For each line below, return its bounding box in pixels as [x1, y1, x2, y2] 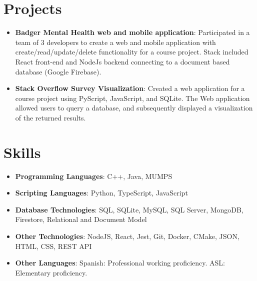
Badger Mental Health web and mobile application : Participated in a [15, 27, 250, 37]
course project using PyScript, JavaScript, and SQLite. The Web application [15, 92, 250, 103]
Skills [3, 141, 41, 162]
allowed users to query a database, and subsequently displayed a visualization [15, 102, 253, 113]
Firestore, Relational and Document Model [15, 214, 147, 224]
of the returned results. [15, 112, 86, 122]
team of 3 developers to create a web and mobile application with [15, 36, 216, 47]
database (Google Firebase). [15, 66, 101, 76]
